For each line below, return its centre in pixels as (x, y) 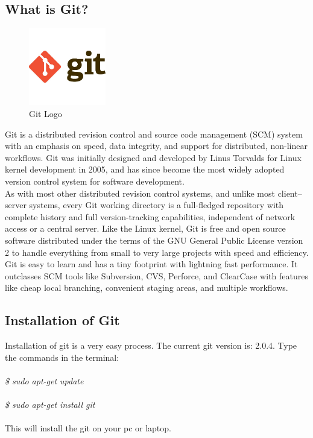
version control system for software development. (95, 181)
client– (290, 193)
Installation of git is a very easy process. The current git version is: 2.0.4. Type (151, 345)
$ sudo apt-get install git (50, 405)
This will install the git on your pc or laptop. (88, 428)
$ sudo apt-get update (44, 380)
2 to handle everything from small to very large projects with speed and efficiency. (157, 252)
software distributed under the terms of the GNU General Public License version (154, 240)
